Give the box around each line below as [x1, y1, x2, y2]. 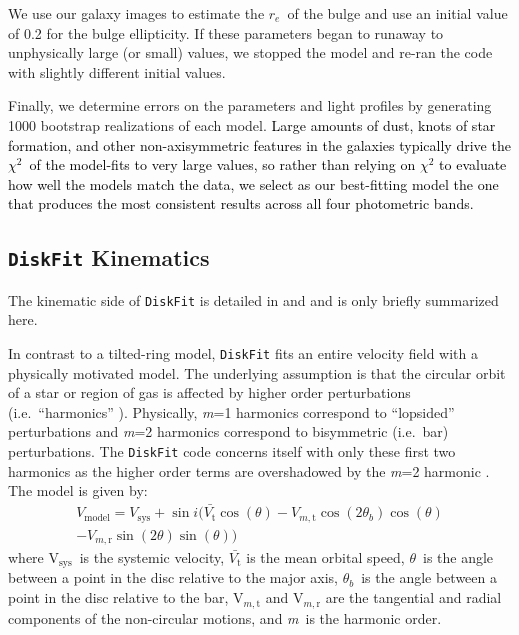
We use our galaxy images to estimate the [8, 3, 265, 23]
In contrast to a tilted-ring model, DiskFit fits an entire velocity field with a [8, 342, 479, 363]
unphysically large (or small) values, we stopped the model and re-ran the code [8, 42, 493, 63]
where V [8, 547, 59, 568]
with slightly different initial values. [8, 61, 226, 82]
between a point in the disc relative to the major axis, [8, 567, 338, 588]
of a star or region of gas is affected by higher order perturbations [8, 382, 411, 403]
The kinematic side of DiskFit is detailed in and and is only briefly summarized [8, 289, 499, 310]
